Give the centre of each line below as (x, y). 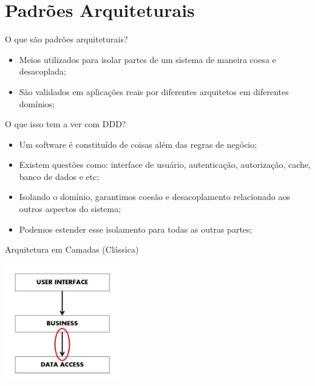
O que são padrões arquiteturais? (66, 39)
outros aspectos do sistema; (70, 209)
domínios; (37, 103)
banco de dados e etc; (59, 176)
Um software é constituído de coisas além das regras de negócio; (138, 144)
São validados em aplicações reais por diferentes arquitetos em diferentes (154, 91)
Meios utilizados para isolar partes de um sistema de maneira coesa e (147, 59)
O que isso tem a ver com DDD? (66, 124)
